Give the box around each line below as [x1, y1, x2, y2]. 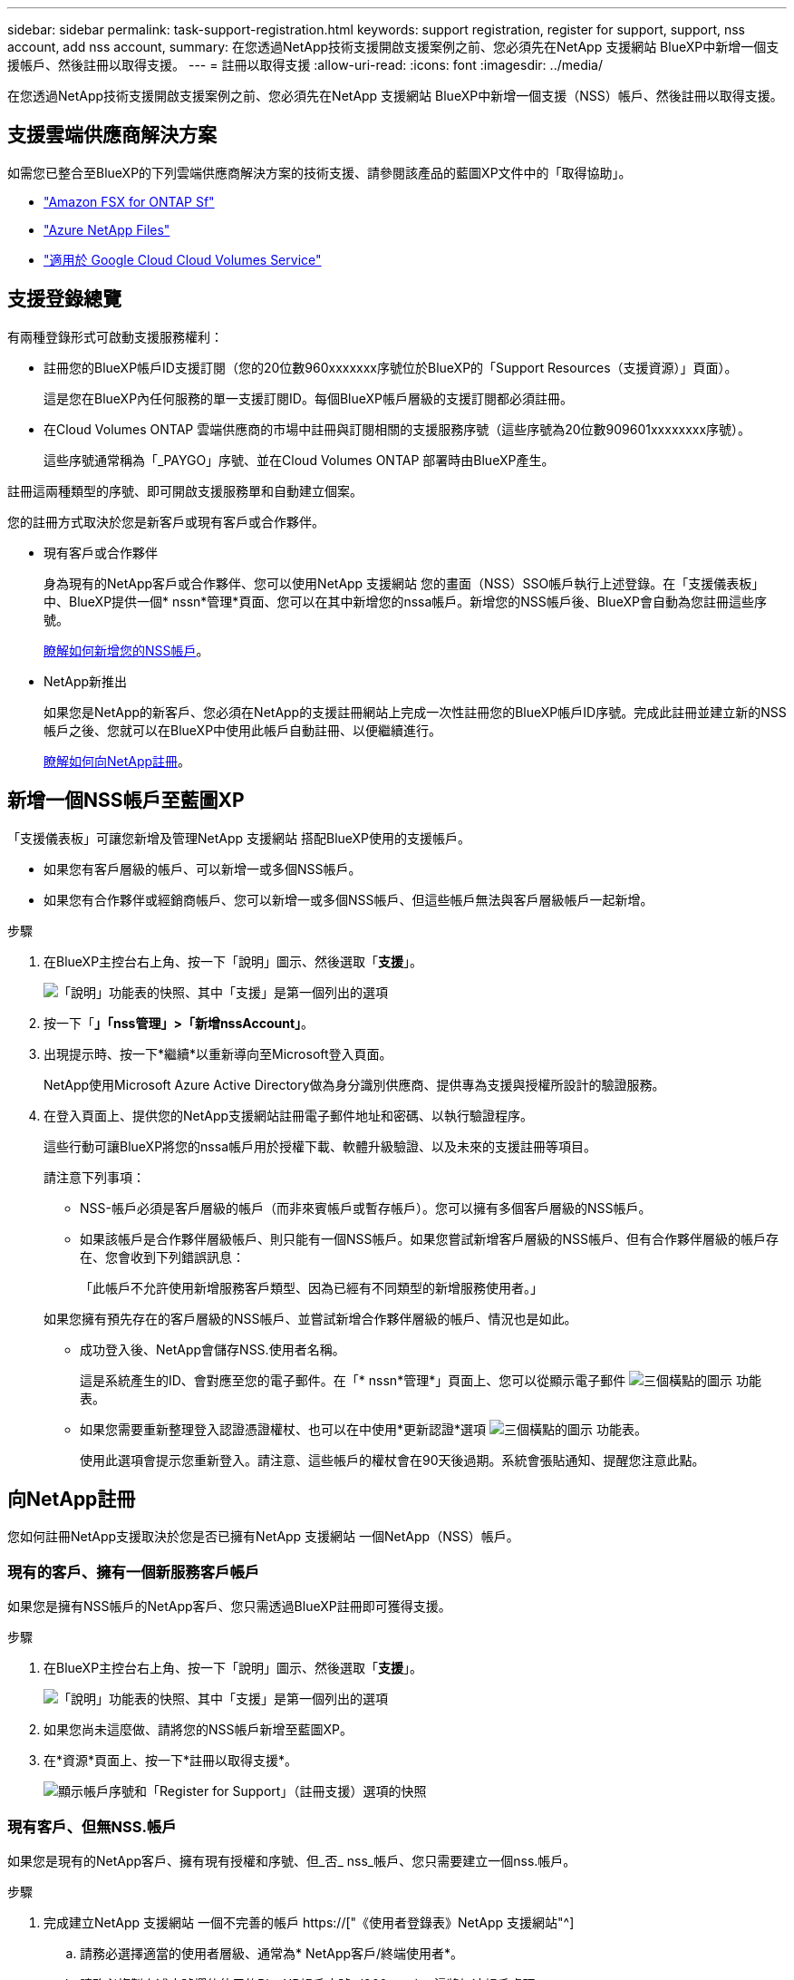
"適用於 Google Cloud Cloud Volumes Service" [44, 251, 322, 267]
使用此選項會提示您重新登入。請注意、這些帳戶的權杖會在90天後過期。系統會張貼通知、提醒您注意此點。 [80, 1451, 705, 1468]
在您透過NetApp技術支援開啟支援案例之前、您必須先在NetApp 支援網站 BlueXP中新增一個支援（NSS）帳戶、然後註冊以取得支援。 [7, 88, 783, 103]
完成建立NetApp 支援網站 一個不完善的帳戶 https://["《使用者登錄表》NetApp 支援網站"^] [44, 1914, 575, 1930]
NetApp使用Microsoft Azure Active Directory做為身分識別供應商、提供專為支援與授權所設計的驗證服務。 [44, 1076, 665, 1092]
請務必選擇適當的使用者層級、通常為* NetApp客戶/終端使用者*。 [80, 1945, 464, 1961]
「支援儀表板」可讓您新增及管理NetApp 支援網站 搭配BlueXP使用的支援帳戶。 [7, 830, 471, 846]
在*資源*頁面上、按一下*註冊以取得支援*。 [44, 1752, 298, 1769]
